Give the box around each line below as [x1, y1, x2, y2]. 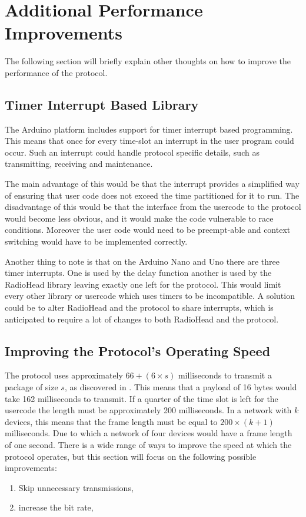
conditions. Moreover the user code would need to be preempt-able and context [5, 223, 291, 236]
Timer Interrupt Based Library [5, 95, 199, 113]
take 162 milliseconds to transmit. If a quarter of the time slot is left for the [5, 392, 278, 404]
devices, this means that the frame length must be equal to [5, 415, 218, 427]
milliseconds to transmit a [178, 369, 272, 381]
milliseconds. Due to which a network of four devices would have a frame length [5, 427, 292, 439]
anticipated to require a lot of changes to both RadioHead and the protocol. [5, 312, 279, 325]
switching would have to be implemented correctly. [5, 235, 188, 248]
